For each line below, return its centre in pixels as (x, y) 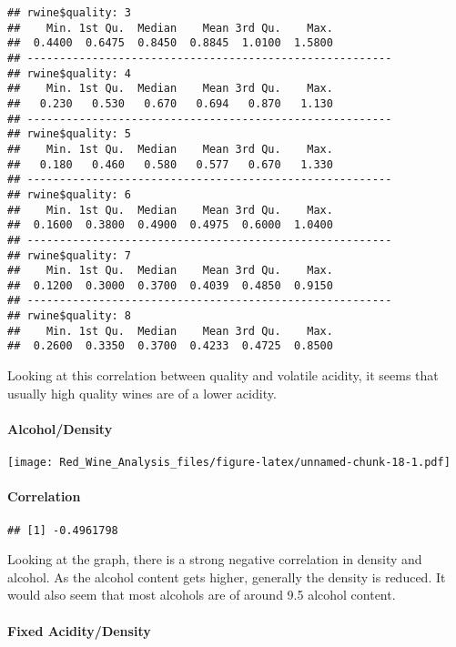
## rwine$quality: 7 (70, 255)
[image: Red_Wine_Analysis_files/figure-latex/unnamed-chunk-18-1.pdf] (229, 463)
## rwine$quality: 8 (70, 316)
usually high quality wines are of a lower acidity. (142, 393)
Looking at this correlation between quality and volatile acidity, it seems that (223, 375)
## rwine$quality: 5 (70, 134)
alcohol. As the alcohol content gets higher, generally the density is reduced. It (227, 576)
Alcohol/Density (60, 428)
